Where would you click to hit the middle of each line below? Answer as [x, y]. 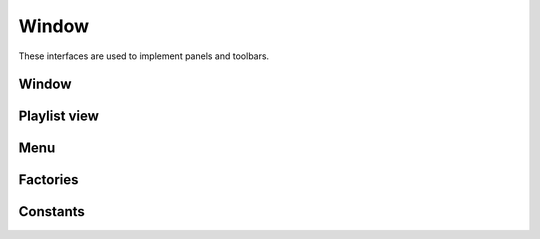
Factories [48, 180]
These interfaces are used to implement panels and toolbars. [144, 56]
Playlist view [58, 116]
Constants [51, 211]
